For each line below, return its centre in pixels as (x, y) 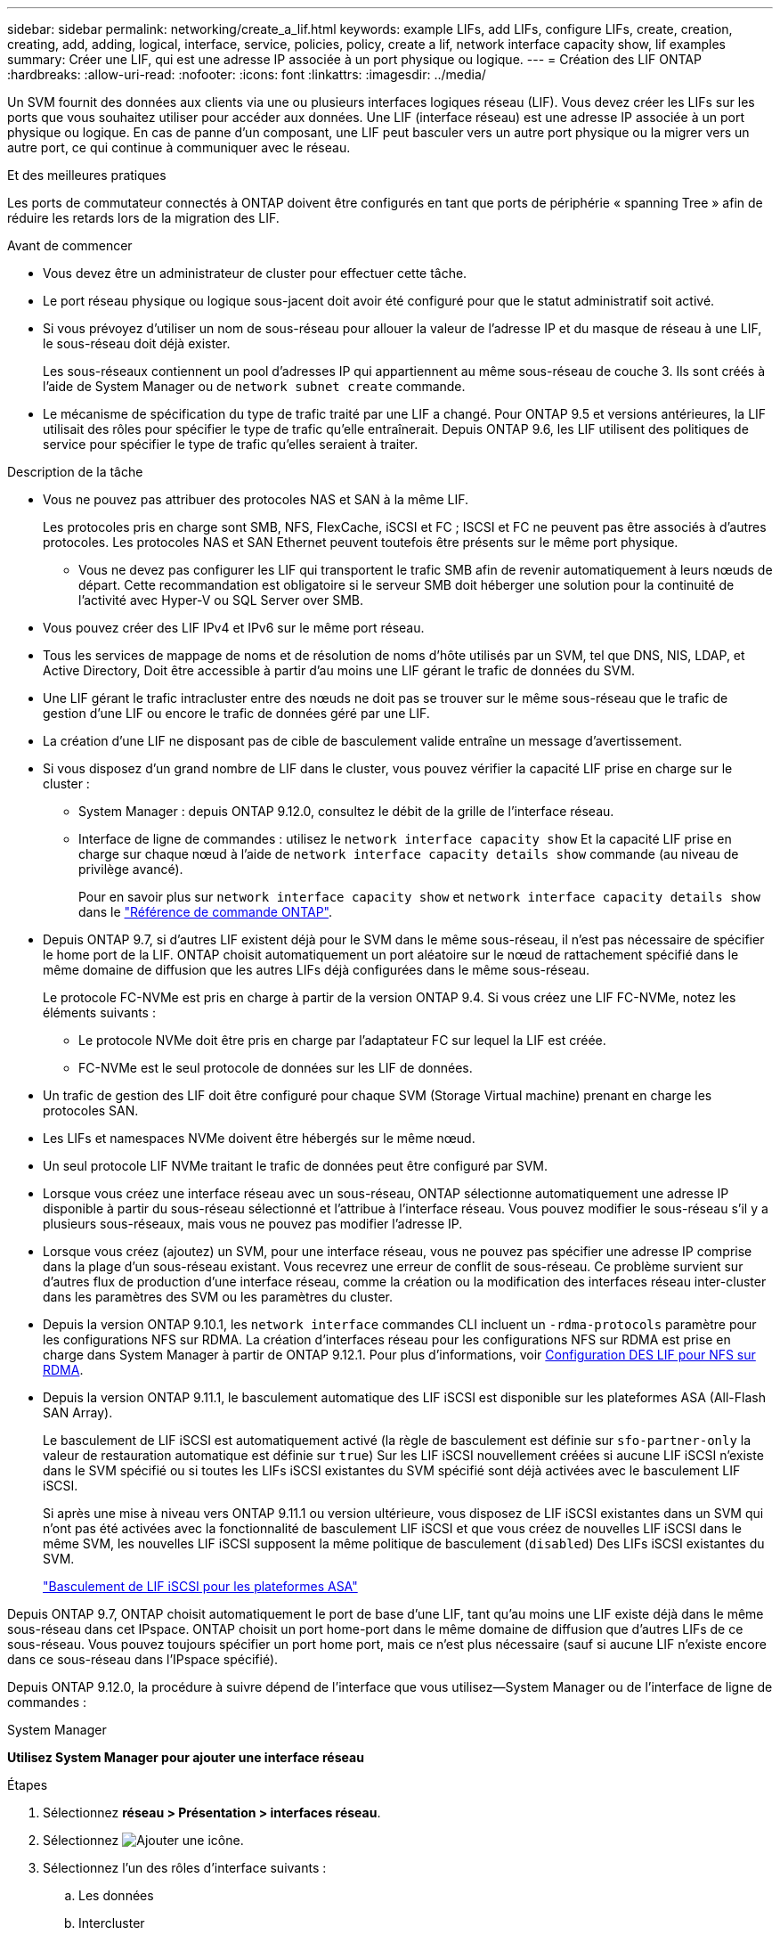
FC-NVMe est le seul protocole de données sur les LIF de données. (276, 1068)
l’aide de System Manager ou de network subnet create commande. (254, 386)
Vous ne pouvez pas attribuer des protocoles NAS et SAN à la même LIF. (256, 499)
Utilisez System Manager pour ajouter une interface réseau (186, 1757)
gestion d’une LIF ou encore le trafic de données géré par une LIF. (236, 713)
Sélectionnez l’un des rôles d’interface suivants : (185, 1868)
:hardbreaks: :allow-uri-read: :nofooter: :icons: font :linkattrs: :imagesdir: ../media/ (247, 74)
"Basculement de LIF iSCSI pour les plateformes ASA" (200, 1586)
